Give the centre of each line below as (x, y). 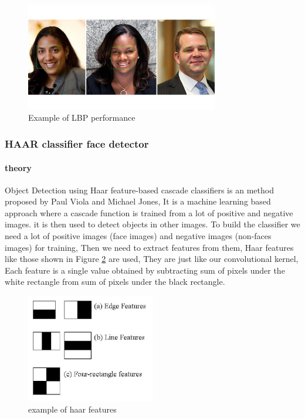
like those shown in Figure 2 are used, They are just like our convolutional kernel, (152, 259)
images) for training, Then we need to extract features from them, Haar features (149, 247)
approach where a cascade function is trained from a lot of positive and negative (149, 212)
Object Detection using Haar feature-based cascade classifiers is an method (139, 190)
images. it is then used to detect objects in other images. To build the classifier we (152, 224)
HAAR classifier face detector (77, 143)
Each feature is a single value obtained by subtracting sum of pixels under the (145, 270)
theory (18, 167)
